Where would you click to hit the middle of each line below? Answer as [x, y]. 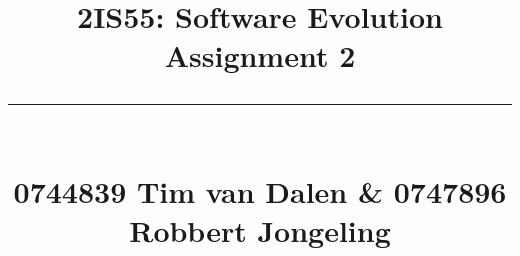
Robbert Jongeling [260, 229]
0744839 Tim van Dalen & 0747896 [260, 190]
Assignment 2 [260, 55]
